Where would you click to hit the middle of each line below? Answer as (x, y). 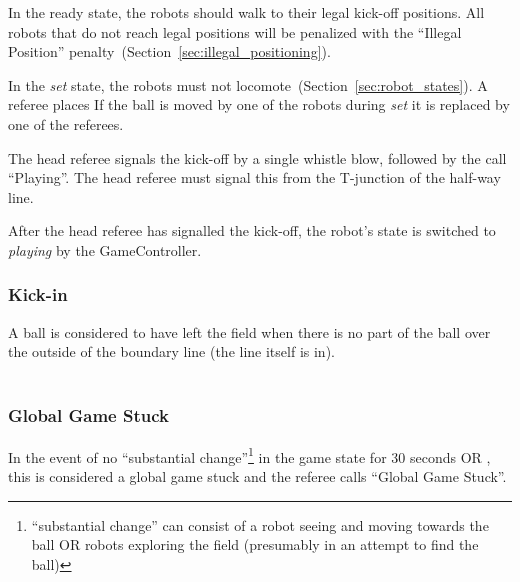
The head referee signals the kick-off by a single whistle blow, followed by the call (257, 157)
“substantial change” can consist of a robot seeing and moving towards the (260, 524)
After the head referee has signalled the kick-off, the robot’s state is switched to (252, 230)
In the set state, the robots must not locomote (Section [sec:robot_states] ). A (248, 84)
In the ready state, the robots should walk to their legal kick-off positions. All (246, 12)
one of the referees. (66, 123)
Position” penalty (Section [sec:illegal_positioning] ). (169, 51)
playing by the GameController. (105, 249)
